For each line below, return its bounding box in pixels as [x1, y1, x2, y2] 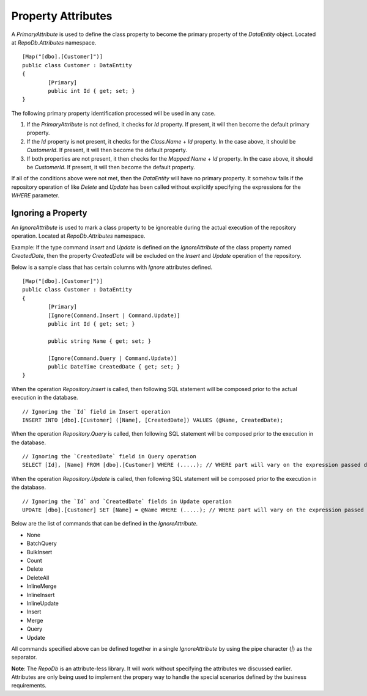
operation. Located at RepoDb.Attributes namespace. [11, 232, 146, 240]
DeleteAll [26, 574, 50, 581]
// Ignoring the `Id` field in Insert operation [22, 408, 171, 415]
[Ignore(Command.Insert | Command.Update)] [48, 312, 180, 319]
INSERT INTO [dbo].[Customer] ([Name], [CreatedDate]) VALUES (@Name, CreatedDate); [22, 416, 284, 423]
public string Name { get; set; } [48, 337, 152, 345]
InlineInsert [26, 591, 55, 598]
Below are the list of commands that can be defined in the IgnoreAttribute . [11, 520, 198, 527]
